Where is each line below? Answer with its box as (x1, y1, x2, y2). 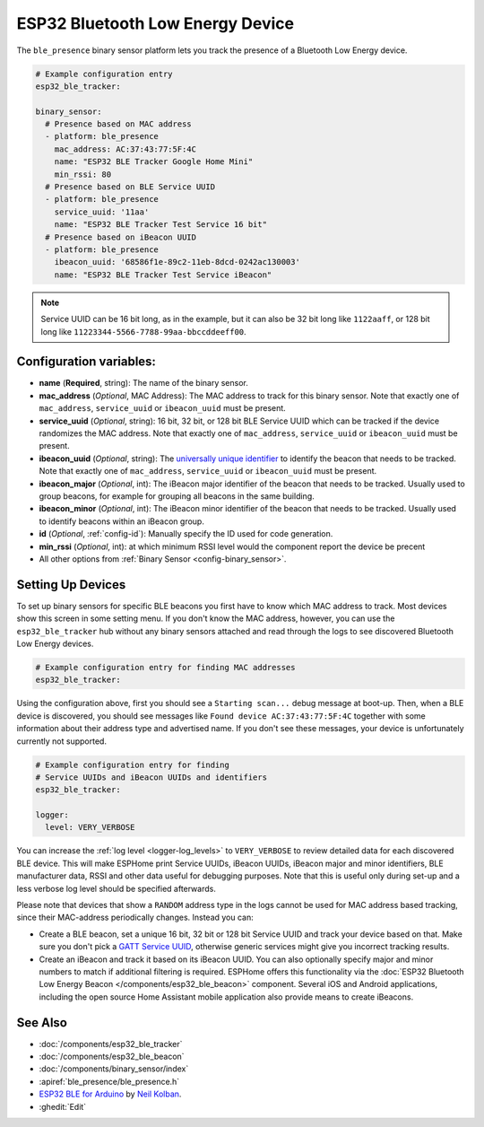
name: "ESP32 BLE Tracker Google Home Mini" (54, 157, 254, 167)
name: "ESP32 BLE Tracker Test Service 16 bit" (54, 220, 268, 230)
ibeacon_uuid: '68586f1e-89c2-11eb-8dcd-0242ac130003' (54, 257, 300, 267)
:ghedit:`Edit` (39, 1101, 87, 1112)
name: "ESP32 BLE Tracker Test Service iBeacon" (54, 269, 272, 280)
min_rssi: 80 (54, 169, 112, 179)
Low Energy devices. (16, 638, 94, 649)
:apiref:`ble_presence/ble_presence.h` (39, 1076, 180, 1087)
